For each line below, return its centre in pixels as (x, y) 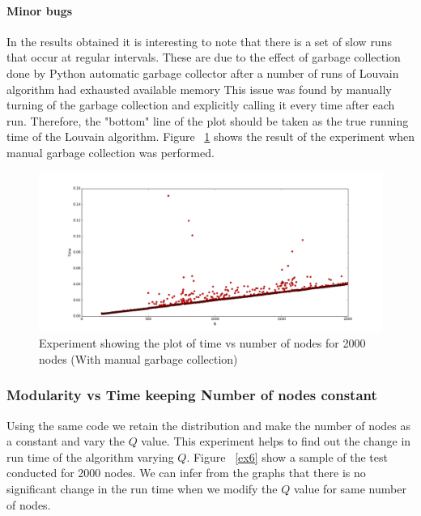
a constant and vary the (66, 441)
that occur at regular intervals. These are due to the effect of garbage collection (204, 57)
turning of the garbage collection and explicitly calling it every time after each (201, 105)
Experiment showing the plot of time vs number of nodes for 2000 (202, 343)
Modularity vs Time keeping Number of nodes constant (192, 395)
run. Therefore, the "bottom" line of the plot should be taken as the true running (208, 120)
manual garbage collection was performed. (111, 152)
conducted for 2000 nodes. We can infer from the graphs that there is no (186, 473)
